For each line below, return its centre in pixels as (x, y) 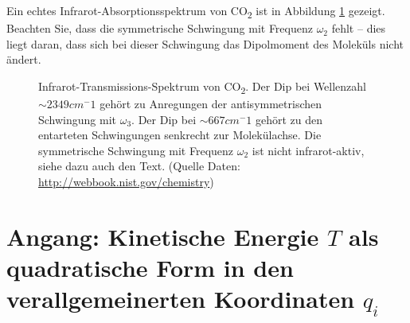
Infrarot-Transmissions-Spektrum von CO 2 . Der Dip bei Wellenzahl (202, 87)
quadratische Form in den (150, 267)
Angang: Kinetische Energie (163, 236)
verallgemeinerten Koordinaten (181, 299)
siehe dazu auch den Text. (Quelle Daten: (139, 166)
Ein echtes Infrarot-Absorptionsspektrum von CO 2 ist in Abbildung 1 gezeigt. (196, 12)
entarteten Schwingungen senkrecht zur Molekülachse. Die (180, 135)
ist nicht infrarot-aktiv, (308, 150)
